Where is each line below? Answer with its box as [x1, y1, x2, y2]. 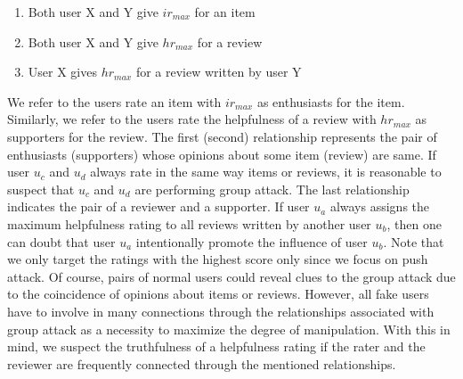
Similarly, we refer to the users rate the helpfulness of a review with [7, 110, 377, 128]
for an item [194, 3, 256, 21]
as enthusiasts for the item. [256, 92, 405, 111]
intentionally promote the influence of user [135, 232, 368, 251]
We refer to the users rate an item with [7, 92, 222, 111]
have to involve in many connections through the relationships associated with [7, 301, 435, 320]
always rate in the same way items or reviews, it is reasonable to [90, 162, 442, 181]
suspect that [7, 179, 75, 198]
